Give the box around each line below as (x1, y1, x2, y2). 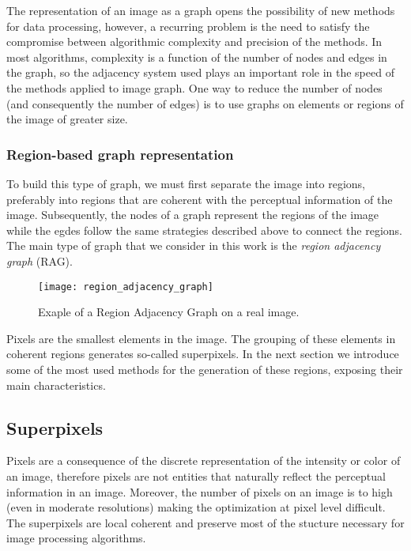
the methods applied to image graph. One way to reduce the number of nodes (6, 79, 383, 96)
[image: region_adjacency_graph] (38, 281, 213, 292)
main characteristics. (6, 376, 106, 393)
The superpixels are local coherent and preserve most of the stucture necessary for (6, 514, 405, 530)
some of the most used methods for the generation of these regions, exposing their (6, 360, 403, 377)
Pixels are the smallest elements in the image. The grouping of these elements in (6, 330, 396, 346)
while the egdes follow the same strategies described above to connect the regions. (6, 221, 403, 238)
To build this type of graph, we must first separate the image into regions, (6, 175, 365, 191)
